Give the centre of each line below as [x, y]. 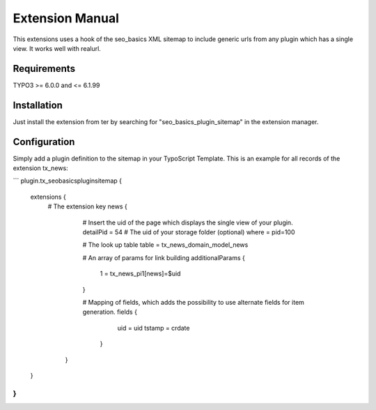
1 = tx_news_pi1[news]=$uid [140, 274]
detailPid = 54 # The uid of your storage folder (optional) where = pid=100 [189, 232]
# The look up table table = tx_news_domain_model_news [165, 245]
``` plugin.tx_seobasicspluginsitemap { [67, 181]
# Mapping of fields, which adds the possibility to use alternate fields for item [193, 302]
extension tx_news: [41, 168]
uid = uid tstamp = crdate [154, 328]
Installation [38, 105]
